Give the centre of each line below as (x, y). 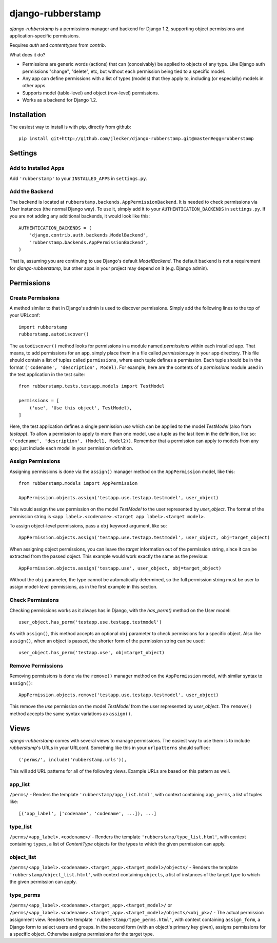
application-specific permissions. (45, 35)
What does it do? (27, 54)
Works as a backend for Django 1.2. (60, 100)
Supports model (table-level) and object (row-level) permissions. (91, 93)
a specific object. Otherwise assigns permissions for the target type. (82, 934)
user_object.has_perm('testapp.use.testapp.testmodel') (90, 622)
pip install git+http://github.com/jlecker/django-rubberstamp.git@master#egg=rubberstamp (136, 139)
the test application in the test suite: (47, 375)
